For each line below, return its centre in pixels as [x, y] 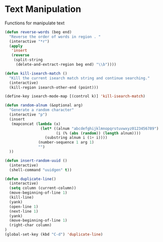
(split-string [28, 60]
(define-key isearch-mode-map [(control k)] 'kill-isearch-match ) [75, 96]
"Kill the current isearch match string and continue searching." [80, 78]
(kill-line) [22, 198]
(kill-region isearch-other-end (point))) [54, 87]
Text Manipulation [43, 9]
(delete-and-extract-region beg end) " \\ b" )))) [66, 65]
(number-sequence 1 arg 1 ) [66, 142]
